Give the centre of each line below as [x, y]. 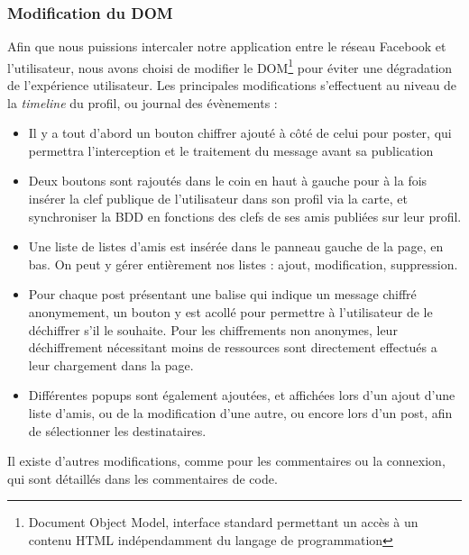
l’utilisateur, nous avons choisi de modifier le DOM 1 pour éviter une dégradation [230, 66]
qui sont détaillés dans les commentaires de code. [143, 478]
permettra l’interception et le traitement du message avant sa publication [231, 150]
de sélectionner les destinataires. [117, 430]
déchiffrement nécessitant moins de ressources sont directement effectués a [233, 347]
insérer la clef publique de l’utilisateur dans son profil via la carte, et [218, 199]
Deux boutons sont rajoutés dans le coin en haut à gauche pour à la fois [228, 181]
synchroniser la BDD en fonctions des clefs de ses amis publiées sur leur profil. [245, 216]
